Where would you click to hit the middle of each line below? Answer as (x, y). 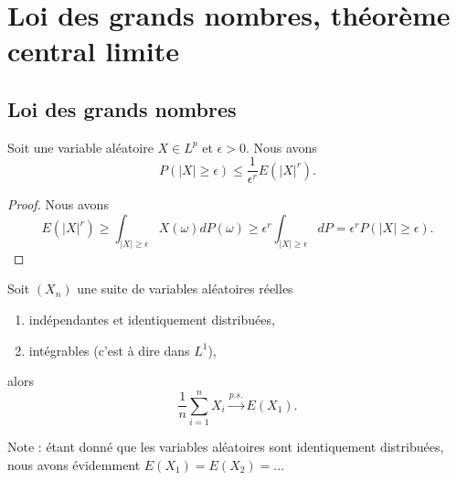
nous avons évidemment (74, 464)
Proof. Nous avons (58, 204)
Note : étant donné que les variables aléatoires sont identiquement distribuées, (226, 446)
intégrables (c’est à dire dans (109, 350)
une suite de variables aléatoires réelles (185, 289)
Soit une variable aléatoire (80, 147)
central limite (94, 51)
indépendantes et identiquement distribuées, (152, 320)
